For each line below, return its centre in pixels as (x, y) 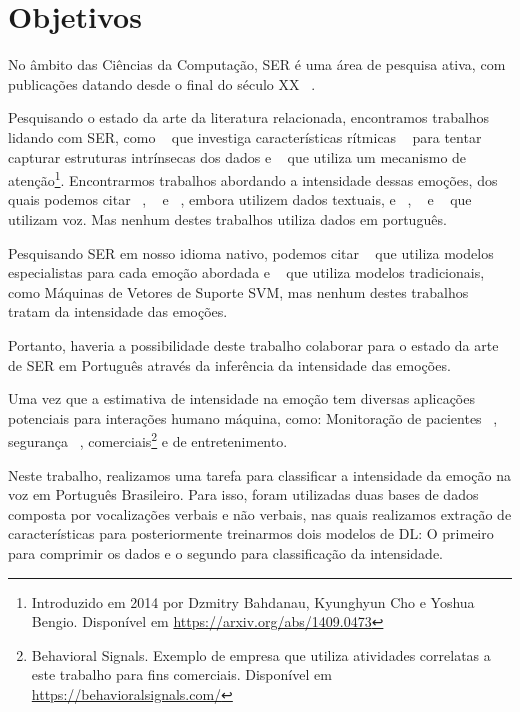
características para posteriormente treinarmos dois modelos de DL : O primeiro (251, 533)
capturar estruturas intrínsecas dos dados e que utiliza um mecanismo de (237, 156)
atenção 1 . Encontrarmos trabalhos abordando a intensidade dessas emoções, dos (253, 178)
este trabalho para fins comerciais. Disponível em (181, 674)
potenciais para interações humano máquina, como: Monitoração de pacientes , (253, 417)
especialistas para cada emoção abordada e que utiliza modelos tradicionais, (246, 272)
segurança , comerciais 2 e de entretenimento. (148, 439)
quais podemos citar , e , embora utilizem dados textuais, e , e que (240, 199)
